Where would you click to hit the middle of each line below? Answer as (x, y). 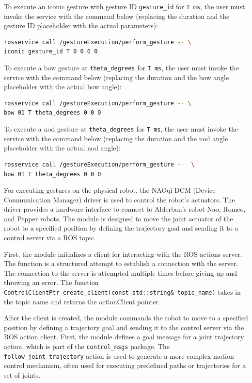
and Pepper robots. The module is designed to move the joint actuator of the (118, 218)
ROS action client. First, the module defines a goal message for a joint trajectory (124, 337)
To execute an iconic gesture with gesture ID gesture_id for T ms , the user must (125, 6)
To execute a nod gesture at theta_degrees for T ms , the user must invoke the (121, 129)
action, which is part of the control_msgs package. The (87, 346)
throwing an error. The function (51, 282)
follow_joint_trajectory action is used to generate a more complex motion (119, 356)
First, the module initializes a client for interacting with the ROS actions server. (123, 254)
